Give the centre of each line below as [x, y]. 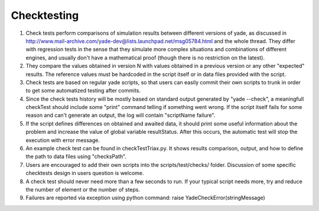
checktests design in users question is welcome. [85, 173]
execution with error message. [63, 140]
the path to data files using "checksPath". [76, 157]
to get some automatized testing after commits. [83, 91]
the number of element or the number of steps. [83, 189]
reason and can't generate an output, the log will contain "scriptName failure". [121, 116]
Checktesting [45, 15]
